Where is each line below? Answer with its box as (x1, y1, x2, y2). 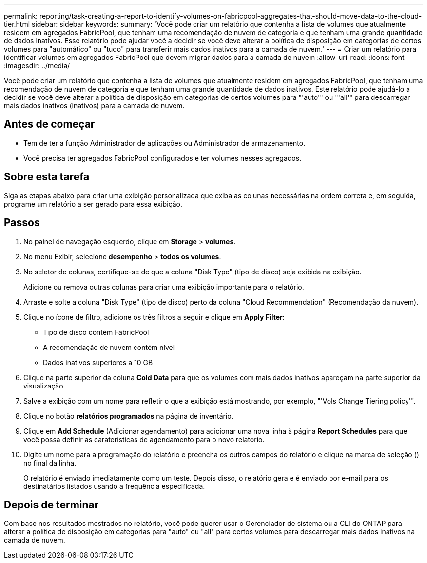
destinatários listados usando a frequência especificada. (23, 482, 205, 490)
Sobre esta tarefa (4, 171, 90, 183)
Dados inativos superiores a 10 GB (43, 358, 153, 367)
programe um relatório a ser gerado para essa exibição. (4, 199, 182, 208)
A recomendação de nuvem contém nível (43, 343, 175, 351)
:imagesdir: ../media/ (4, 61, 70, 70)
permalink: (4, 12, 38, 20)
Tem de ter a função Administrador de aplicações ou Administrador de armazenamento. (23, 138, 306, 147)
